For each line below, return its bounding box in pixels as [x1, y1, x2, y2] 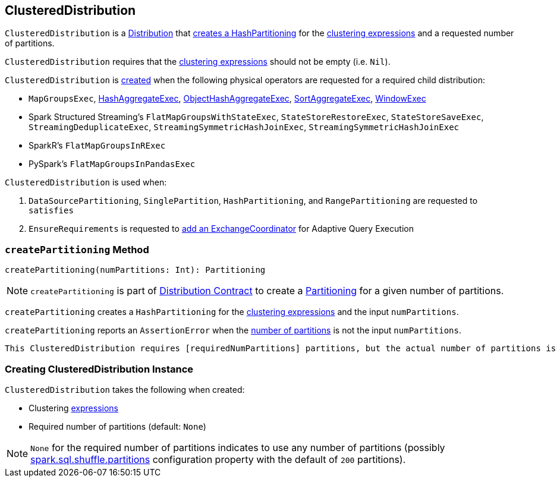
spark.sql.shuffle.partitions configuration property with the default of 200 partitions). [30, 453, 406, 465]
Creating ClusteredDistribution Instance [5, 363, 194, 375]
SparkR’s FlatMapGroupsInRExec [29, 140, 166, 151]
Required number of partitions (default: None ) [29, 421, 206, 431]
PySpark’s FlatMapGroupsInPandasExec [29, 159, 196, 169]
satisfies [29, 206, 74, 216]
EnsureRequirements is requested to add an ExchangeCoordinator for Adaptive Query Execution [29, 223, 414, 234]
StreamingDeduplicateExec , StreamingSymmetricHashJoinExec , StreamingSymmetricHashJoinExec [29, 122, 460, 133]
